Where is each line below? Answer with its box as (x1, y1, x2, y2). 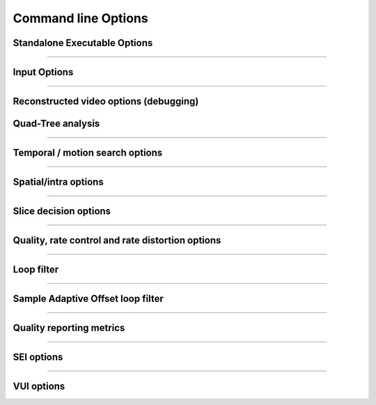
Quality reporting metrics (13, 322, 125, 334)
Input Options (13, 66, 74, 78)
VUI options (13, 381, 65, 392)
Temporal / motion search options (13, 147, 163, 159)
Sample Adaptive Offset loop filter (13, 293, 164, 305)
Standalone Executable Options (13, 37, 153, 49)
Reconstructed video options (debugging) (13, 95, 199, 107)
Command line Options (13, 10, 149, 26)
